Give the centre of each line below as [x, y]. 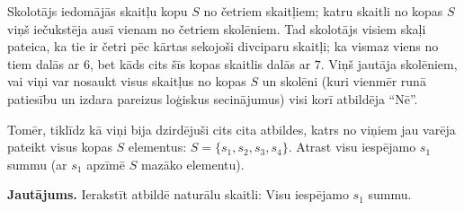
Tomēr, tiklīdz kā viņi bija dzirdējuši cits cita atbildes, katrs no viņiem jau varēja [232, 129]
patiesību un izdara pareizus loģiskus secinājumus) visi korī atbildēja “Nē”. [213, 98]
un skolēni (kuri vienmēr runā [344, 81]
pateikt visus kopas [60, 147]
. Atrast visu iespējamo [352, 147]
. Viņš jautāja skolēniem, [389, 63]
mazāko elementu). [192, 164]
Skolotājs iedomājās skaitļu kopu [98, 11]
